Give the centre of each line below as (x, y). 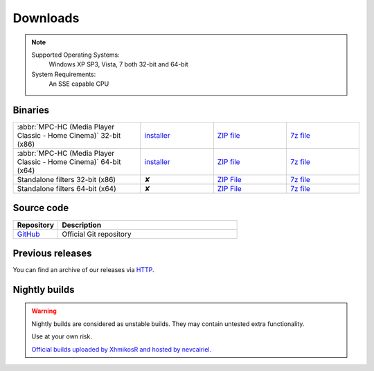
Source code (41, 208)
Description (82, 225)
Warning (44, 311)
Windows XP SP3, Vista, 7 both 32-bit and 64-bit (118, 64)
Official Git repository (97, 234)
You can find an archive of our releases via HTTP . (84, 270)
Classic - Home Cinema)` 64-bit (69, 162)
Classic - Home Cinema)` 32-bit (69, 136)
